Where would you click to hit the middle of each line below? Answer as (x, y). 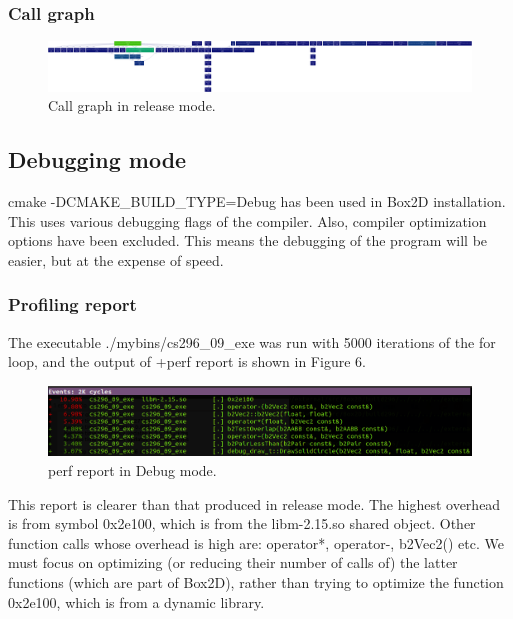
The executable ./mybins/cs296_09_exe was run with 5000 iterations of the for (252, 341)
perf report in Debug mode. (132, 470)
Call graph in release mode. (132, 105)
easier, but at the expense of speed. (116, 259)
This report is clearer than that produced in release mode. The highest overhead (254, 503)
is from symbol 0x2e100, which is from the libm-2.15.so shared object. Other (242, 523)
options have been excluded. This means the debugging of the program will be (248, 240)
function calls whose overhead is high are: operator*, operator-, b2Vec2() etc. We (256, 542)
